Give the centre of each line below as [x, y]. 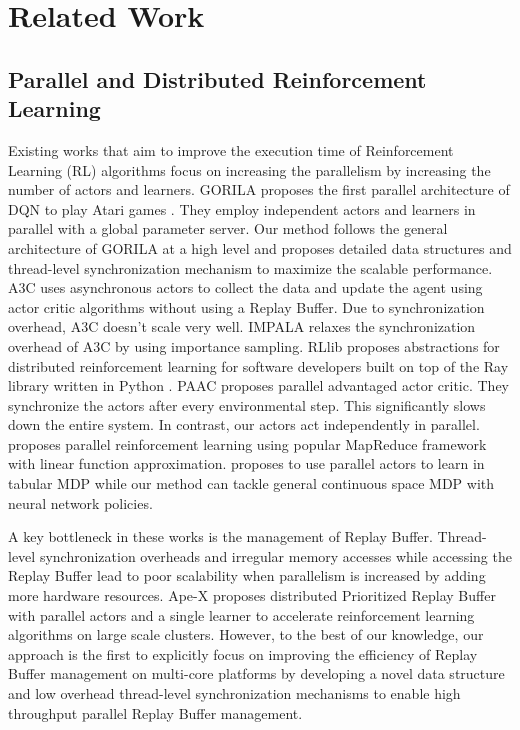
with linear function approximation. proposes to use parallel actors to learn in [246, 463]
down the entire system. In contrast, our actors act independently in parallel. [244, 424]
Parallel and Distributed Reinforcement [217, 78]
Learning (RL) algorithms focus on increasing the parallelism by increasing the [249, 169]
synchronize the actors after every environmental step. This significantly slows [247, 404]
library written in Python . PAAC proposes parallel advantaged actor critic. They [258, 385]
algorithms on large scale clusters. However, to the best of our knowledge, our [246, 634]
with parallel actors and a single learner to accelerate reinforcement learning [241, 614]
